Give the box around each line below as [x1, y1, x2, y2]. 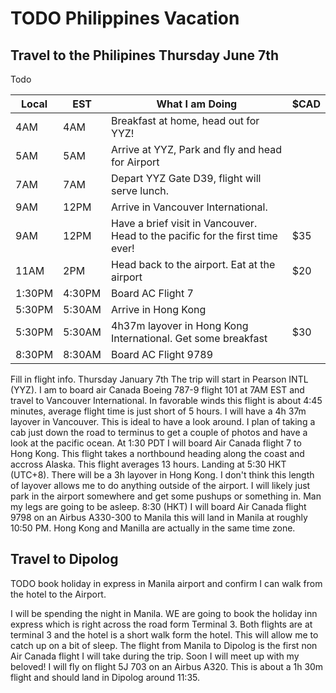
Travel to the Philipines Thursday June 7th [10, 47, 280, 64]
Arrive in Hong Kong [111, 303, 207, 316]
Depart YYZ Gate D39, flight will [111, 172, 262, 185]
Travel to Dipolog [10, 551, 119, 568]
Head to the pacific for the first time [111, 229, 278, 242]
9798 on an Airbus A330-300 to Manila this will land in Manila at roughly [10, 512, 308, 523]
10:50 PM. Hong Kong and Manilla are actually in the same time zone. [10, 522, 296, 534]
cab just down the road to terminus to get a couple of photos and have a [10, 427, 308, 438]
